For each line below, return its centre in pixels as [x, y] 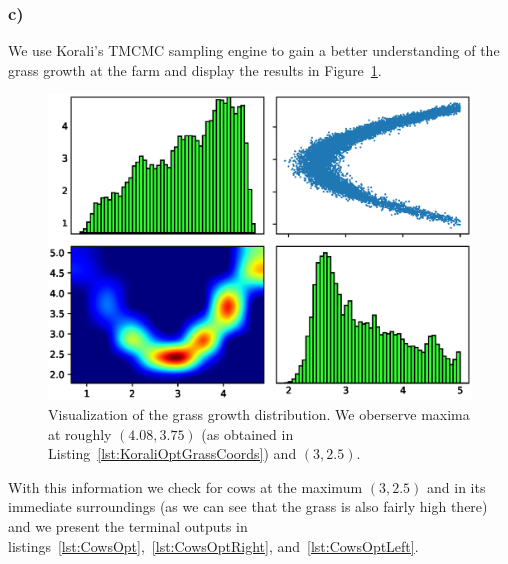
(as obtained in [247, 433]
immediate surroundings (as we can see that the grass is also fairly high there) [248, 506]
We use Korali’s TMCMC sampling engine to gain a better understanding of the [254, 50]
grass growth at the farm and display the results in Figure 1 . [195, 69]
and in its [456, 486]
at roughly [80, 433]
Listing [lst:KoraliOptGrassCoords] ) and [172, 453]
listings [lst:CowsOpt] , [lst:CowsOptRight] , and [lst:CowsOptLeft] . [213, 545]
